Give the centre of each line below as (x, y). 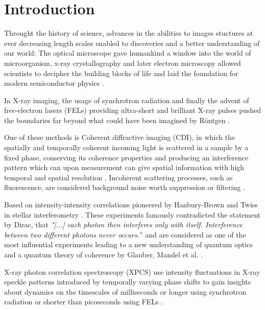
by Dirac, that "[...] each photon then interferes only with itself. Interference (123, 224)
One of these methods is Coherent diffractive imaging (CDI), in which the (119, 137)
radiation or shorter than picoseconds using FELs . (84, 302)
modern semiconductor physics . (54, 83)
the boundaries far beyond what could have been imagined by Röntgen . (117, 120)
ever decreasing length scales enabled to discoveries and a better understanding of (132, 43)
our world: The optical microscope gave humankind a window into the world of (128, 53)
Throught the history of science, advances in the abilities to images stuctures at (129, 33)
